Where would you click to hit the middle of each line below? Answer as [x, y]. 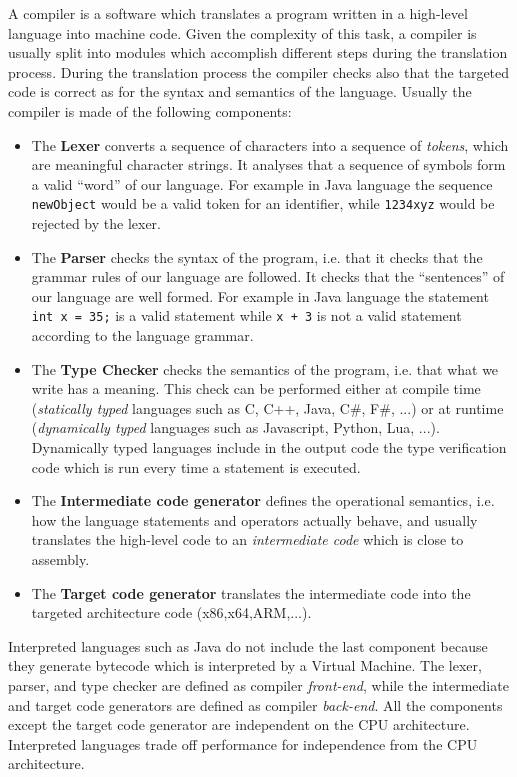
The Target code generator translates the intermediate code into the [251, 592]
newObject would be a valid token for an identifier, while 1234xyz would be [263, 203]
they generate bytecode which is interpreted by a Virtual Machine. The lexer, [245, 665]
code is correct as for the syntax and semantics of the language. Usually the [240, 91]
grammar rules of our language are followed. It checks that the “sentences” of [268, 276]
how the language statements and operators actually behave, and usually [254, 519]
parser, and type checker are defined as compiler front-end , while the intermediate [258, 684]
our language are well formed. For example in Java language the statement [260, 295]
